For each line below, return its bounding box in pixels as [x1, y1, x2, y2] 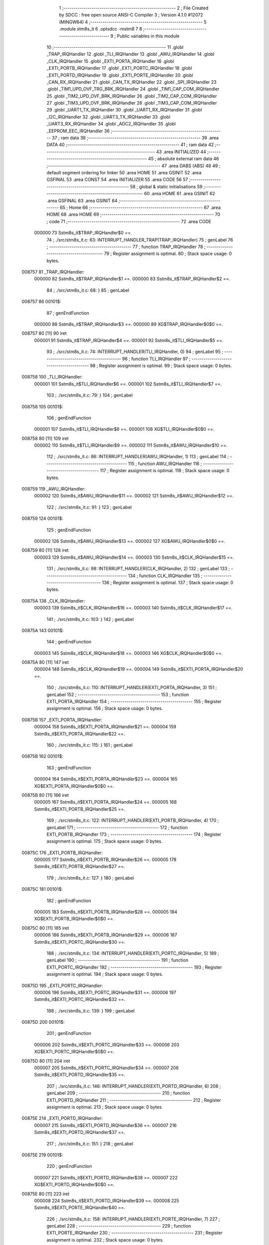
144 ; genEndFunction [46, 639, 92, 645]
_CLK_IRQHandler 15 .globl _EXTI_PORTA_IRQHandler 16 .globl [46, 58, 174, 64]
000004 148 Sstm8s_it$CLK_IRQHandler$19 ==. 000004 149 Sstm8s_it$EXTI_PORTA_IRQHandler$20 [34, 666, 244, 672]
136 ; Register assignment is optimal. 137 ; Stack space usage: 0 [102, 579, 234, 585]
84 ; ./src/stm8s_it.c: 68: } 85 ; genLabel [46, 287, 130, 293]
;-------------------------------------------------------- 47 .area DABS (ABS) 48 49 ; [46, 162, 221, 169]
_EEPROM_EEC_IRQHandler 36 [46, 127, 110, 134]
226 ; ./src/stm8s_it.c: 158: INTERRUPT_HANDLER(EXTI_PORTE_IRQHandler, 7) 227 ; [46, 1216, 220, 1222]
